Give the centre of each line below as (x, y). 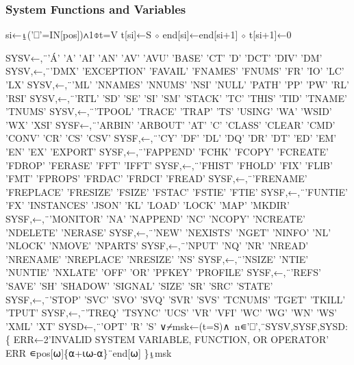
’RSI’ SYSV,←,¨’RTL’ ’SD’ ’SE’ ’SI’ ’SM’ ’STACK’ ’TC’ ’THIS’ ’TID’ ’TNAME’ (176, 98)
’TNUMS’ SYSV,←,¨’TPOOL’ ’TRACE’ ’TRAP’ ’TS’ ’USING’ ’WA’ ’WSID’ (169, 111)
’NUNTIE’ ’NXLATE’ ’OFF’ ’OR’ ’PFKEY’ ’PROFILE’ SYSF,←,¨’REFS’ (163, 272)
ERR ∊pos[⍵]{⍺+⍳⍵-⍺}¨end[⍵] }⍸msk (89, 352)
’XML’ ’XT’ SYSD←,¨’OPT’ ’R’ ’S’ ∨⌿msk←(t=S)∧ (118, 326)
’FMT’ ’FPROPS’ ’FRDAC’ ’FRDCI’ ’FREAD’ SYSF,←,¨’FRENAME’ (156, 178)
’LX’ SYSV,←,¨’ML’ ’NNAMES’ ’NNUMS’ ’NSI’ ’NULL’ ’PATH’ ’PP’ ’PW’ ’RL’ (177, 84)
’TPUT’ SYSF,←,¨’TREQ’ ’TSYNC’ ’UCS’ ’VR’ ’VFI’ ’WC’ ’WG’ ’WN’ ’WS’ (171, 313)
